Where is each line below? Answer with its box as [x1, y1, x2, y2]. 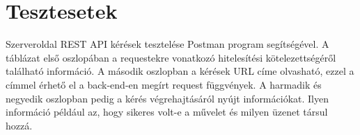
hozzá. [6, 118, 33, 132]
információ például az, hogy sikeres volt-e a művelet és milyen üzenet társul [6, 105, 328, 119]
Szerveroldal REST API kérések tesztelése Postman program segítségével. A [6, 37, 329, 51]
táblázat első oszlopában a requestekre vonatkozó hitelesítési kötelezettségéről [6, 50, 336, 64]
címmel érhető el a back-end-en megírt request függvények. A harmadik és [6, 77, 322, 91]
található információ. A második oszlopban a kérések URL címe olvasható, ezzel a [6, 64, 354, 78]
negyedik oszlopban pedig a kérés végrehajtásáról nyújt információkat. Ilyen [6, 91, 329, 105]
